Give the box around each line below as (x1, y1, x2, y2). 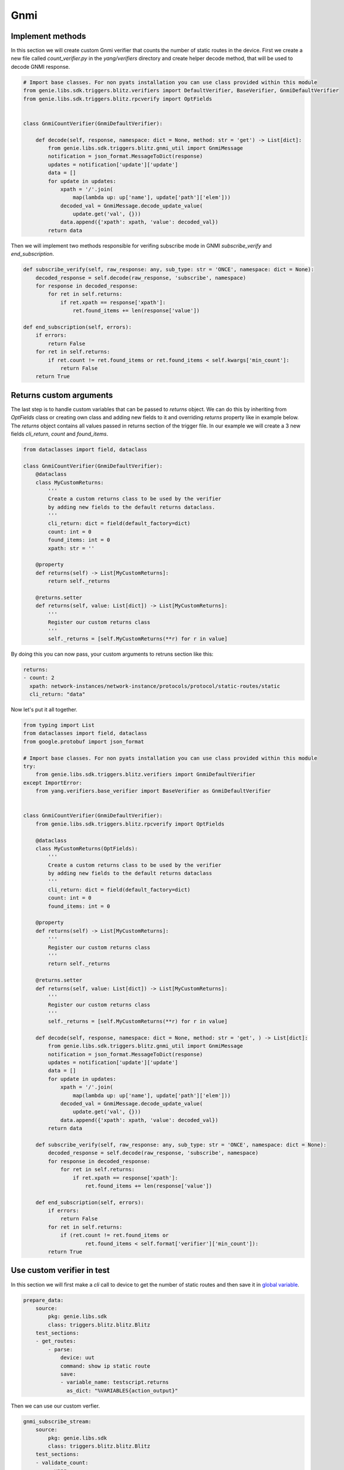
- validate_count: (35, 1459, 89, 1466)
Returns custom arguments (11, 390, 113, 400)
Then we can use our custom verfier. (11, 1402, 100, 1409)
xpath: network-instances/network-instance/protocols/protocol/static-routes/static (29, 683, 281, 689)
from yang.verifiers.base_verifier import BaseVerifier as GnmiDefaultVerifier (35, 788, 271, 794)
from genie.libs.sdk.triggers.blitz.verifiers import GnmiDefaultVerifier (35, 771, 255, 778)
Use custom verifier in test (11, 1265, 110, 1275)
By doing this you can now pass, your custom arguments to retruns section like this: (11, 650, 214, 657)
